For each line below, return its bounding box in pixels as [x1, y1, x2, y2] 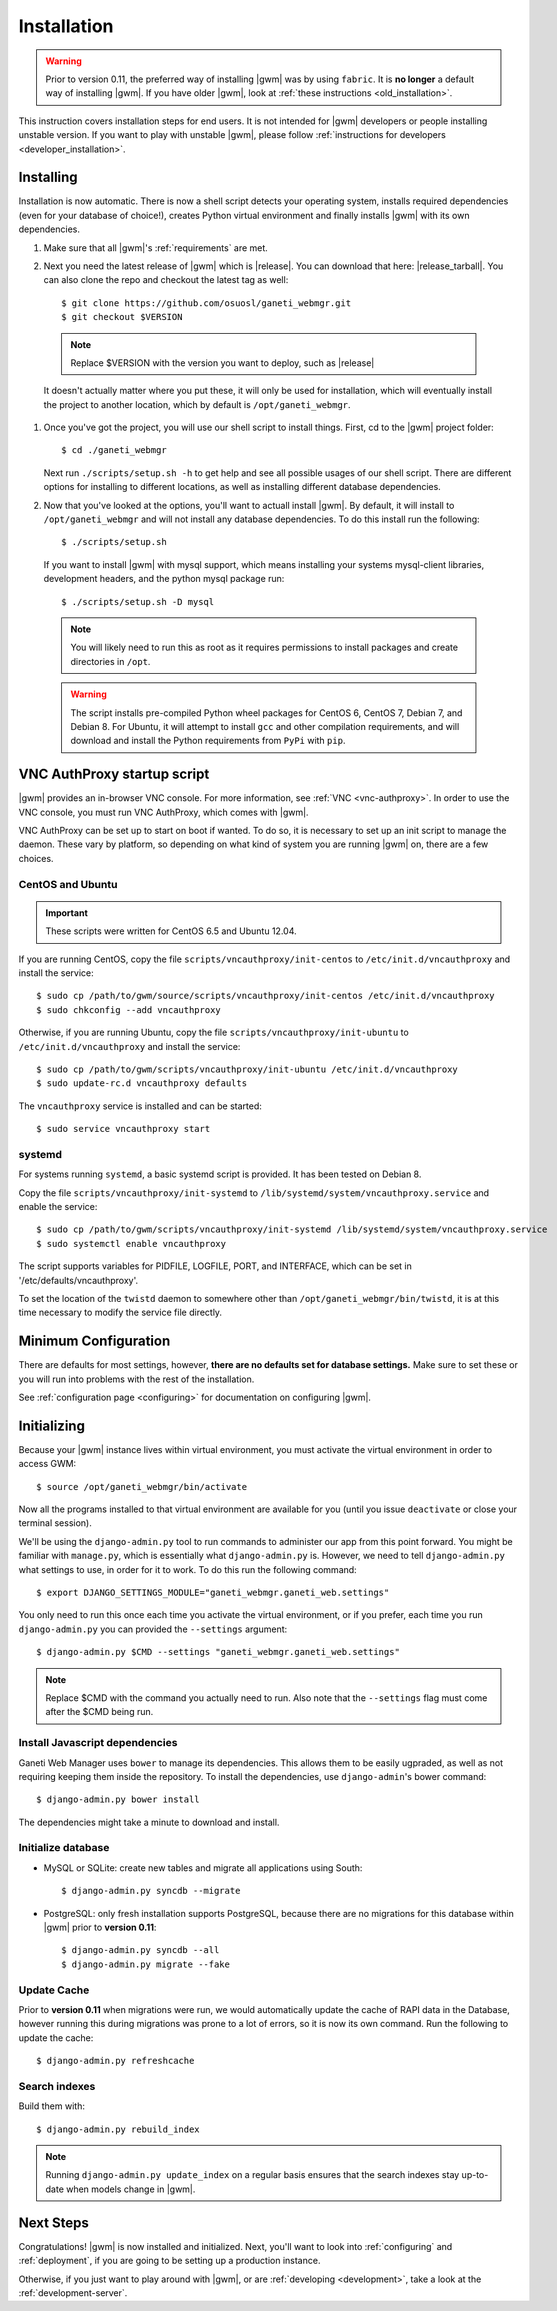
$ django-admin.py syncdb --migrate [61, 1885, 241, 1897]
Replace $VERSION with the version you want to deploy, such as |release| [70, 356, 375, 369]
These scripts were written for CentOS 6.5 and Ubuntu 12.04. [45, 925, 297, 937]
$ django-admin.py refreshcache [36, 2055, 195, 2067]
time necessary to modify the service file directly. [18, 1306, 223, 1319]
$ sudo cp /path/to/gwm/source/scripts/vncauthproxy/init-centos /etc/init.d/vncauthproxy [36, 990, 495, 1002]
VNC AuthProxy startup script [18, 766, 210, 783]
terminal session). [18, 1517, 92, 1529]
